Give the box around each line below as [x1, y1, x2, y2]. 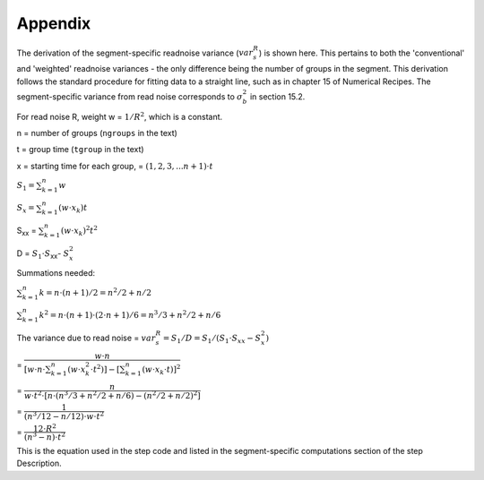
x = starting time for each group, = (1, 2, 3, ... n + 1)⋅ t [16, 160, 214, 171]
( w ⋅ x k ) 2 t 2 [60, 224, 99, 237]
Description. [16, 458, 62, 469]
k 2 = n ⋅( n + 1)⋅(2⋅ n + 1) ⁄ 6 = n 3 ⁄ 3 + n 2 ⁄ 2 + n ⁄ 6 [39, 309, 221, 321]
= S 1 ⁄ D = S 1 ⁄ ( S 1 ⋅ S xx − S [162, 332, 262, 345]
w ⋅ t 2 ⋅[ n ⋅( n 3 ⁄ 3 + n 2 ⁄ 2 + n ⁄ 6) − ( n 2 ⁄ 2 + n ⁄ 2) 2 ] [23, 390, 201, 400]
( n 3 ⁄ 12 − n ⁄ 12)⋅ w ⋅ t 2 [23, 409, 105, 421]
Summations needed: [16, 268, 96, 279]
